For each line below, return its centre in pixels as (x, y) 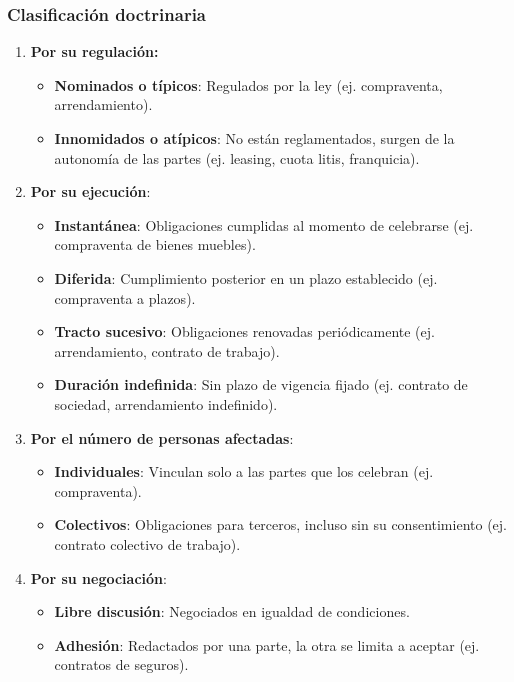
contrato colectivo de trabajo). (147, 543)
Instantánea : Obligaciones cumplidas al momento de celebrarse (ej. (264, 224)
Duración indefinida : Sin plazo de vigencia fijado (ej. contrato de (261, 384)
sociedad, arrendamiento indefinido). (166, 403)
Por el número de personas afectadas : (162, 437)
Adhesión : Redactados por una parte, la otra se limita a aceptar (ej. (267, 644)
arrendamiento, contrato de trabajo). (167, 350)
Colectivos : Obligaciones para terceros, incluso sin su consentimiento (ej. (280, 524)
